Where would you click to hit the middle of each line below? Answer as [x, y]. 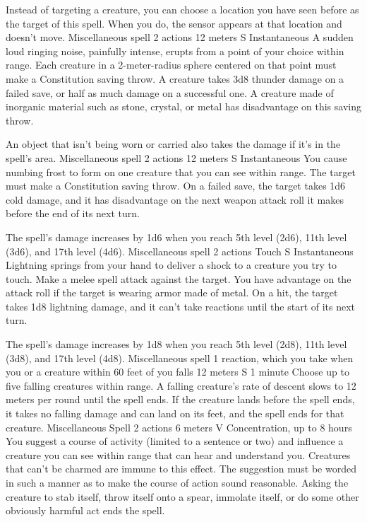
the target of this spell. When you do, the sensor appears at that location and [174, 23]
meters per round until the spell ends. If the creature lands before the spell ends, [180, 399]
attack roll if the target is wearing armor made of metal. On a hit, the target [172, 292]
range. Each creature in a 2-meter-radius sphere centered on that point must [171, 65]
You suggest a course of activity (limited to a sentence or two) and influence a [175, 441]
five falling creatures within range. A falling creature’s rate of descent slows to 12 [181, 385]
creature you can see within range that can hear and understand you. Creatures [178, 454]
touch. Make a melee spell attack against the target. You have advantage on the [179, 278]
